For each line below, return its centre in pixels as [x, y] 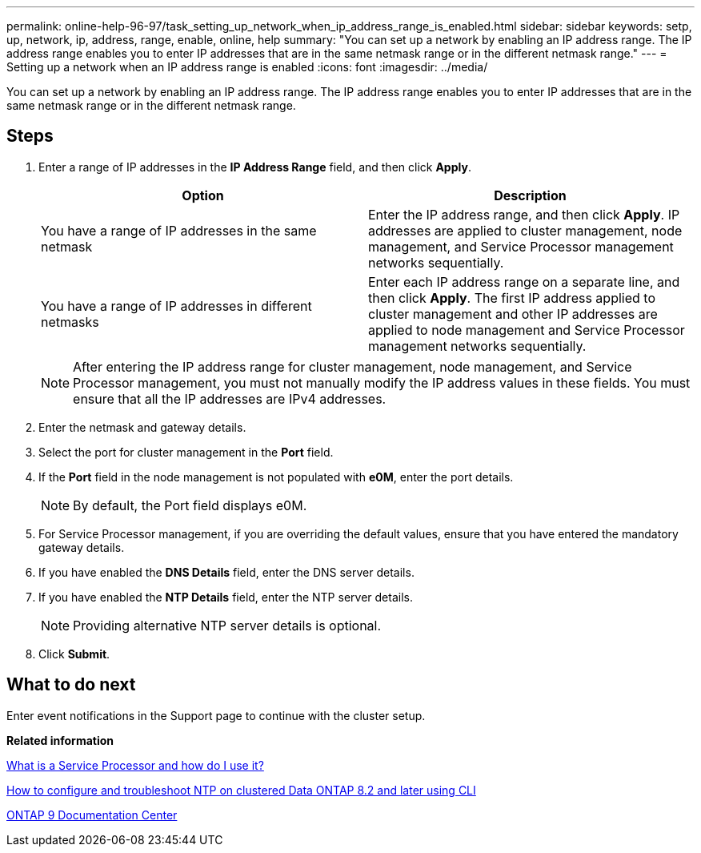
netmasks [70, 322]
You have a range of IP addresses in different [176, 306]
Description [530, 195]
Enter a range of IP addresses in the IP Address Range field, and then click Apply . [255, 167]
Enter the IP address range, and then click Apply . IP [524, 214]
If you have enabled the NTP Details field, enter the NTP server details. [226, 597]
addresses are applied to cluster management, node [525, 230]
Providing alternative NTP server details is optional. [227, 625]
